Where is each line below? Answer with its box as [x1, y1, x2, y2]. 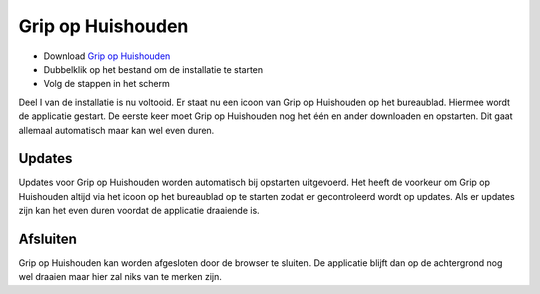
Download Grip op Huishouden [43, 50, 171, 62]
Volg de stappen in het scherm [43, 78, 170, 90]
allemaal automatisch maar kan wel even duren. [18, 124, 215, 136]
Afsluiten [18, 231, 77, 247]
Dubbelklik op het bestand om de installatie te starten [43, 63, 264, 75]
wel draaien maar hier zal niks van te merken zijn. [18, 271, 222, 283]
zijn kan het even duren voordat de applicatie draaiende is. [18, 205, 260, 217]
